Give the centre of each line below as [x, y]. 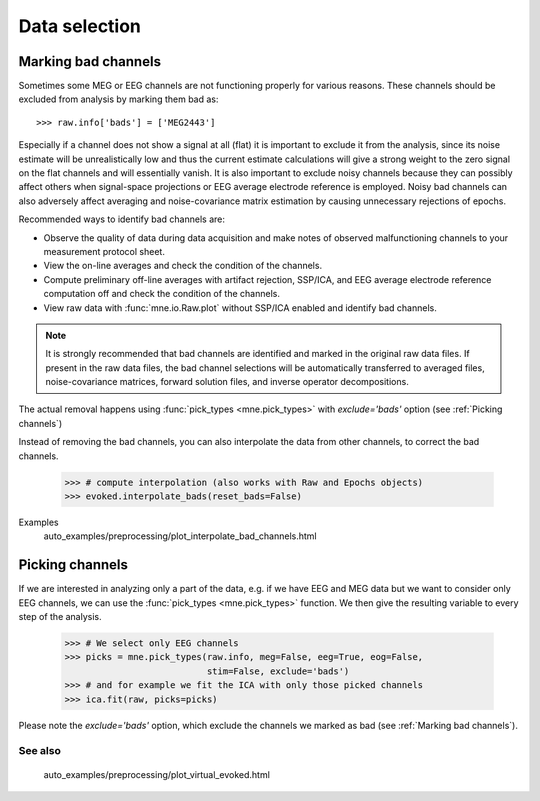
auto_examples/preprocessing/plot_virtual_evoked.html [156, 774]
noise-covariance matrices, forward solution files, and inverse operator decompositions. [227, 382]
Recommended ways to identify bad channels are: [121, 219]
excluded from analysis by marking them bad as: [118, 99]
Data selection [80, 26]
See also [40, 751]
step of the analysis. [60, 617]
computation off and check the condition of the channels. [161, 294]
